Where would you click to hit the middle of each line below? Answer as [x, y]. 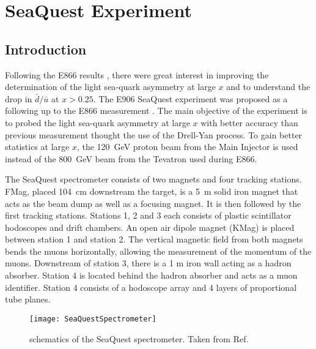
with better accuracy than [249, 122]
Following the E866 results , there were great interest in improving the [137, 74]
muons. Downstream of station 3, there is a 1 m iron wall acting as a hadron [148, 263]
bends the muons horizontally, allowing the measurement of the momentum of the [158, 251]
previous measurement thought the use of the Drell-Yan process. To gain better [154, 134]
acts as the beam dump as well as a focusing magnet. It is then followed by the [153, 203]
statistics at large [37, 147]
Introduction [46, 49]
